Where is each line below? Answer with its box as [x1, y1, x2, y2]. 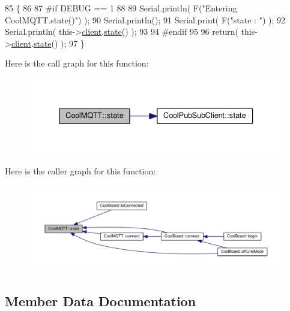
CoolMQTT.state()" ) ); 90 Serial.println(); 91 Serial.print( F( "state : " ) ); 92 [5, 13, 285, 26]
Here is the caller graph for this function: [5, 165, 156, 177]
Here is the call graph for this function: [5, 57, 149, 70]
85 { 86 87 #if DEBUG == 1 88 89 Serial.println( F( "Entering [5, 2, 237, 14]
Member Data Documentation [5, 291, 196, 310]
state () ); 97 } [33, 37, 85, 49]
